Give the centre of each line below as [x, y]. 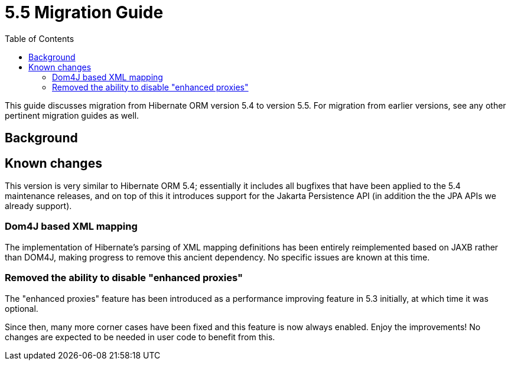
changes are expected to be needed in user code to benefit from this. [140, 337]
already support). [38, 206]
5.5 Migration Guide [84, 12]
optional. [22, 308]
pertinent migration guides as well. [72, 115]
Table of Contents [40, 38]
